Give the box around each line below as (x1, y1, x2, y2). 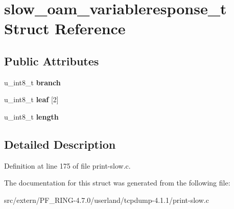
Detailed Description (4, 136, 116, 152)
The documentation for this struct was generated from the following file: (4, 177, 230, 188)
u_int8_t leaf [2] (4, 94, 59, 105)
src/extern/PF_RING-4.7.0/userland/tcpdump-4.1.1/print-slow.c (4, 194, 209, 205)
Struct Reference (4, 18, 126, 39)
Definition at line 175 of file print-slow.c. (4, 160, 131, 171)
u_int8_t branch (4, 77, 61, 87)
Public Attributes (4, 53, 99, 68)
